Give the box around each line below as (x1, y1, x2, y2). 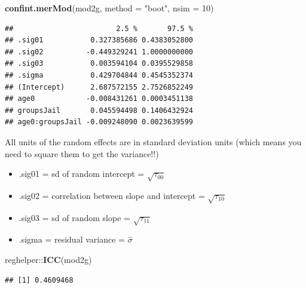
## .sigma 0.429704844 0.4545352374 (5, 71, 193, 79)
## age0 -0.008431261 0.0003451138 (5, 94, 193, 103)
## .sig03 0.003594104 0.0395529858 (5, 59, 193, 68)
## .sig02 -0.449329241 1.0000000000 (5, 47, 193, 56)
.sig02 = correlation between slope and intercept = (19, 189, 205, 201)
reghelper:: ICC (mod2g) (5, 253, 92, 266)
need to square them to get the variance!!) (5, 147, 159, 160)
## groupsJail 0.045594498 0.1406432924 (5, 106, 193, 115)
